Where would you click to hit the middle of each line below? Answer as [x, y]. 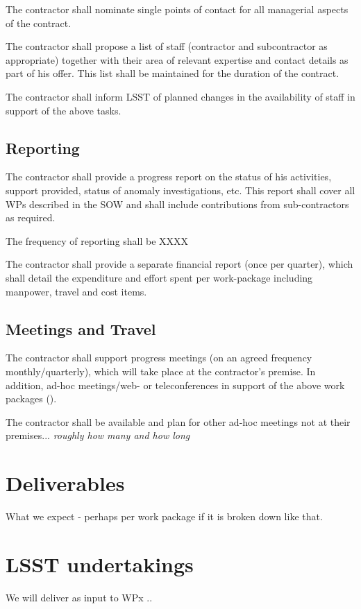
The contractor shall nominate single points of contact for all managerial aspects [177, 9]
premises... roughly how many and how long [98, 435]
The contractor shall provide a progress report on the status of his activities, [169, 177]
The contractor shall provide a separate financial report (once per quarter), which [179, 264]
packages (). [31, 398]
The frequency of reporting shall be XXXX [97, 240]
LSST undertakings [100, 564]
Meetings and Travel [81, 328]
